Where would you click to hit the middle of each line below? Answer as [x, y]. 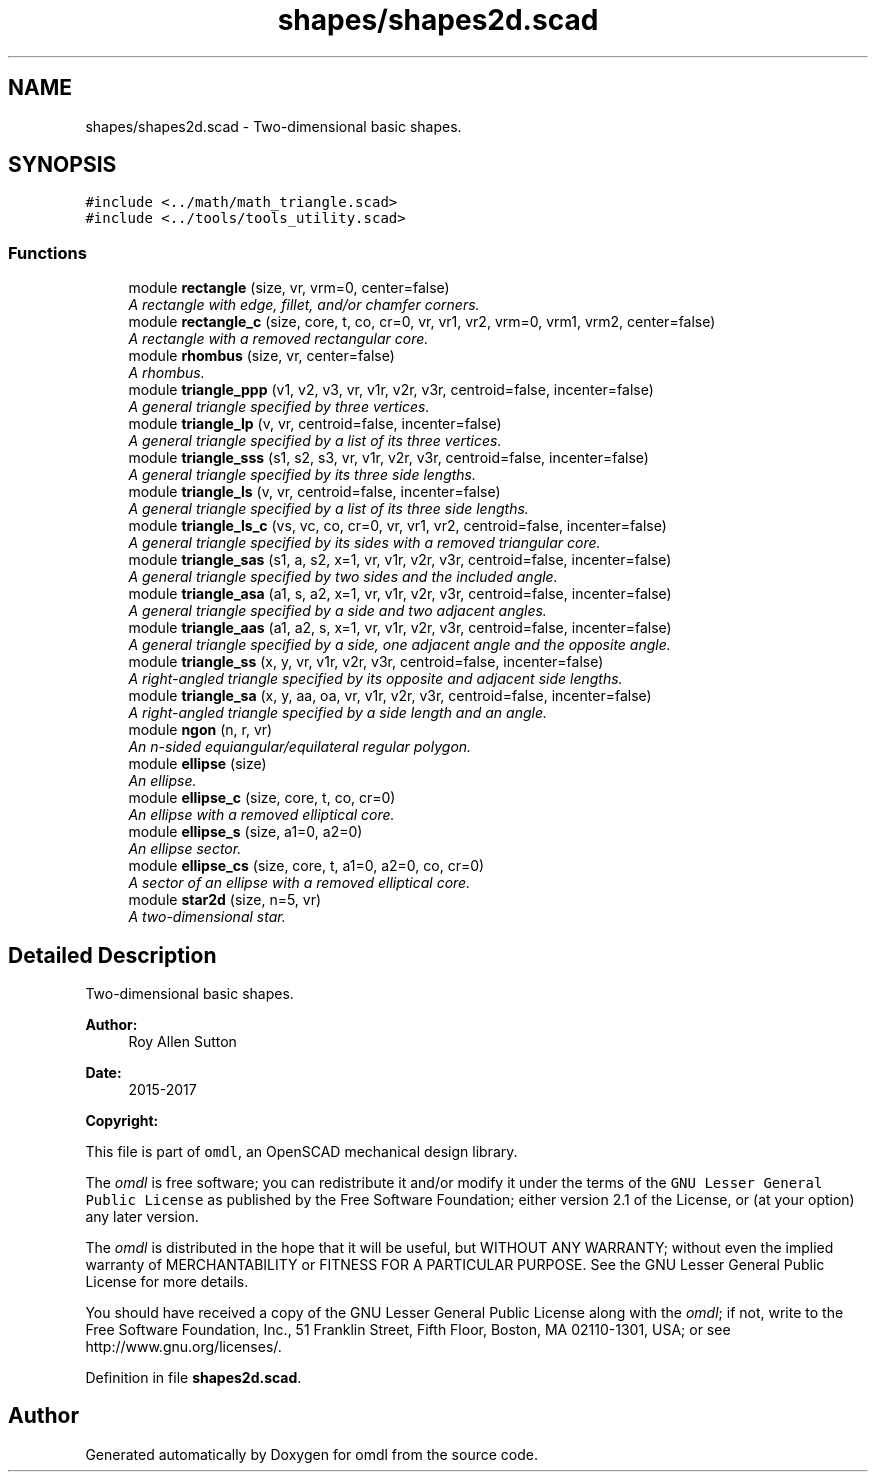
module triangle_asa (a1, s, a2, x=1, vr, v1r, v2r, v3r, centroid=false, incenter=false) [400, 594]
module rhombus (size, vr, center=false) [261, 356]
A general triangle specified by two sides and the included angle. [343, 577]
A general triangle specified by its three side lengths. [302, 475]
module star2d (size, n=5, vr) [225, 900]
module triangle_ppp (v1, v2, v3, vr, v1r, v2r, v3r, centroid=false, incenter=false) [391, 390]
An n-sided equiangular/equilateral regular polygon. [300, 747]
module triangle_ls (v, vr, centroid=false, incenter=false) [314, 492]
